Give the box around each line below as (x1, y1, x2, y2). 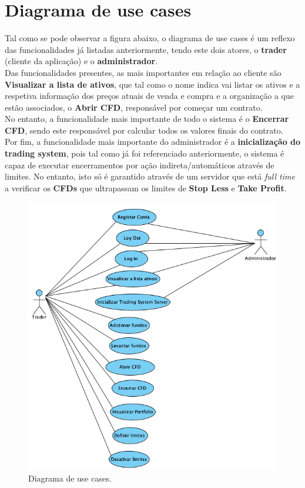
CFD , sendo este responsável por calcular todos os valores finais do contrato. (5, 124, 283, 136)
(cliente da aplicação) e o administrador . (5, 55, 158, 67)
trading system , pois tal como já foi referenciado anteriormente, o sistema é (5, 147, 284, 160)
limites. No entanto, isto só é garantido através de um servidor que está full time (5, 170, 295, 182)
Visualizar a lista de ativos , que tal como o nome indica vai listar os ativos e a (5, 78, 300, 90)
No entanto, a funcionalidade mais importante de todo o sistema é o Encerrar (5, 112, 289, 125)
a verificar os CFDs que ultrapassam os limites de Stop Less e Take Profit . (5, 181, 287, 194)
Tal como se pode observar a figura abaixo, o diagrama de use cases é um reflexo (5, 32, 295, 44)
